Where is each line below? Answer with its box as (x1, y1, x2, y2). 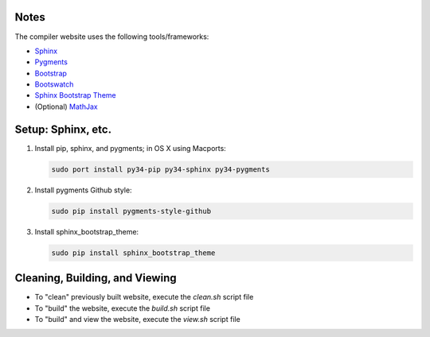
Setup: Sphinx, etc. (14, 122, 111, 136)
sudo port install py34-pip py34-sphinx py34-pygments (51, 165, 270, 174)
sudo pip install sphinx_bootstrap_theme (51, 248, 216, 258)
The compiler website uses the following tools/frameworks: (14, 32, 209, 41)
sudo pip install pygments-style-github (51, 207, 211, 215)
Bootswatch (34, 79, 74, 89)
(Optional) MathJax (34, 102, 99, 111)
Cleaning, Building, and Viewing (14, 271, 177, 285)
